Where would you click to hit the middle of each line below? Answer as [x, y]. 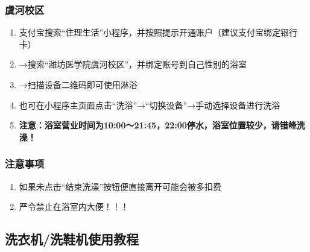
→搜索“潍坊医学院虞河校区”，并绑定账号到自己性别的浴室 [133, 64]
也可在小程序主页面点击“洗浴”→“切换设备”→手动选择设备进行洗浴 [150, 105]
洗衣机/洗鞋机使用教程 [72, 239]
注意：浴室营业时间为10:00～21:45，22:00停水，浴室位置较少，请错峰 [158, 125]
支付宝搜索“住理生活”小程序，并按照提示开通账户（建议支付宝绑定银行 [158, 32]
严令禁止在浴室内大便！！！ [74, 206]
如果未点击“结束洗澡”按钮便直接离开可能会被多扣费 [120, 186]
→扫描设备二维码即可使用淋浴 [78, 84]
